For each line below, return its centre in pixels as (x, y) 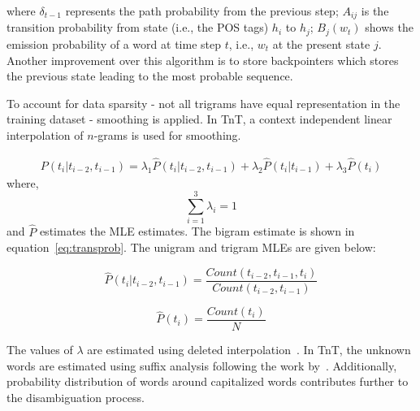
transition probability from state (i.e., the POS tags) (138, 27)
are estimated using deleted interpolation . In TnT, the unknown (249, 349)
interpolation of (45, 134)
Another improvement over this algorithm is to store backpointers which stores (203, 60)
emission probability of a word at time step (114, 43)
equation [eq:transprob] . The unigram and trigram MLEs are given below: (191, 247)
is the (375, 11)
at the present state (321, 43)
